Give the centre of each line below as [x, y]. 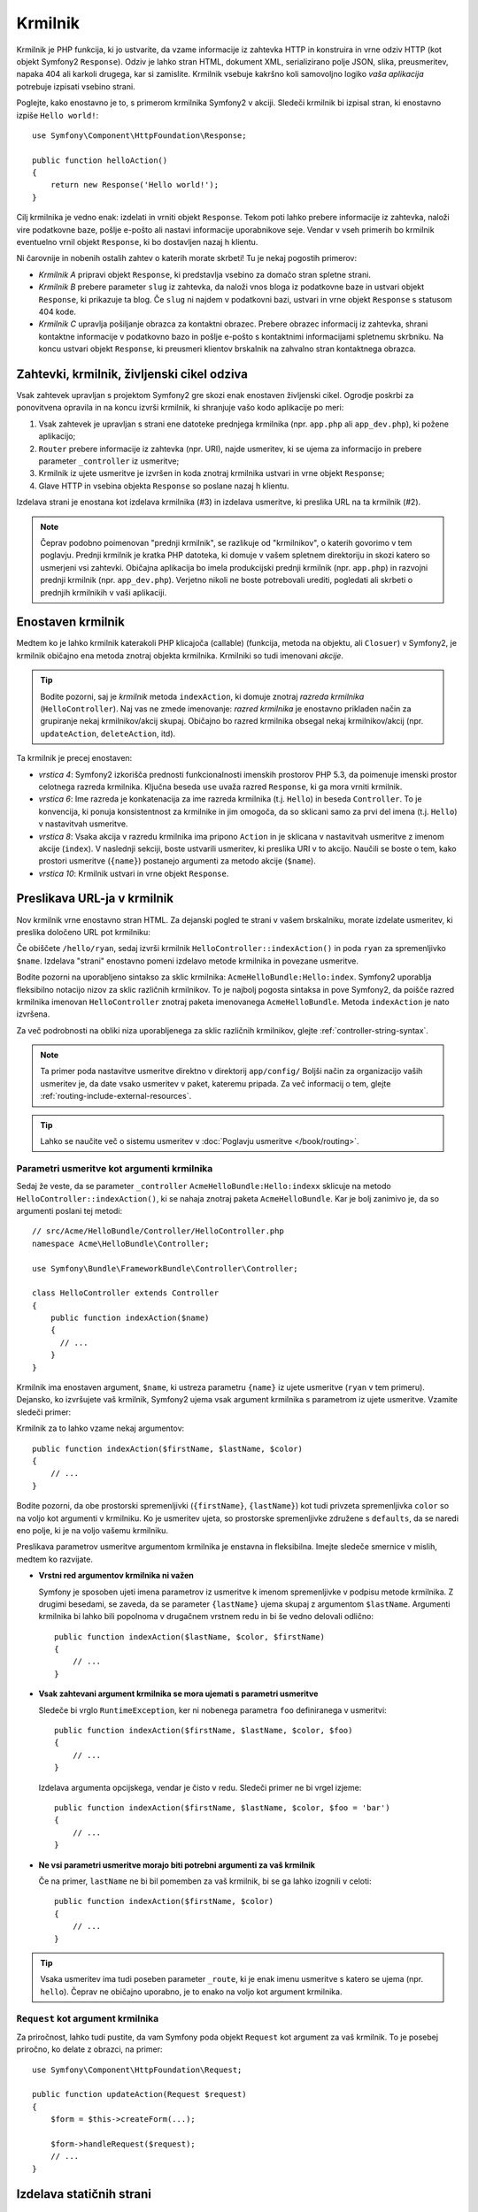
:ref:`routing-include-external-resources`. [116, 1096]
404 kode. [58, 311]
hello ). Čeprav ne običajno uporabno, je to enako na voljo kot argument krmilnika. [191, 1992]
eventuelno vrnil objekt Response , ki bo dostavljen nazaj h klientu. [137, 242]
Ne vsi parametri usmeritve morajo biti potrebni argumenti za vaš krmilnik [177, 1865]
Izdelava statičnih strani [84, 2194]
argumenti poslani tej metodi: [69, 1210]
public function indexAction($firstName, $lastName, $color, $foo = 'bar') [222, 1808]
